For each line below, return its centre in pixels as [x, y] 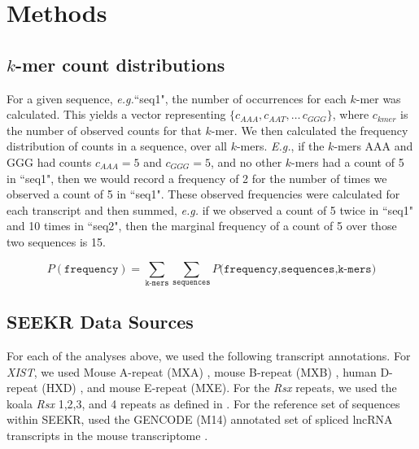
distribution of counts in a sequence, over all [117, 146]
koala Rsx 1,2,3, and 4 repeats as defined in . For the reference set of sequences [203, 403]
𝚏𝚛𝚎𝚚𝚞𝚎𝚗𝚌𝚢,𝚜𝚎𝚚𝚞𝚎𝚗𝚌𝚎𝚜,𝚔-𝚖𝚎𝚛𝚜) [300, 269]
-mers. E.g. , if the [280, 146]
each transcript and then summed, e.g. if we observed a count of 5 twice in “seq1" [210, 209]
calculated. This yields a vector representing [116, 114]
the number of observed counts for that [104, 130]
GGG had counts [49, 161]
